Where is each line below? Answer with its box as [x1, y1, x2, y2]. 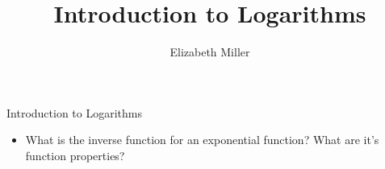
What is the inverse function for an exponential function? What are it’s [25, 131, 379, 148]
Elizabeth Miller [169, 43, 250, 60]
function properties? [25, 146, 125, 163]
